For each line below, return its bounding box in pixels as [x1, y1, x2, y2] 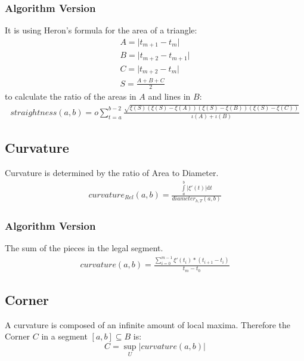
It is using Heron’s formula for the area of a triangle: [5, 24, 197, 36]
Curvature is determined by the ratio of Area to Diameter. [5, 166, 219, 179]
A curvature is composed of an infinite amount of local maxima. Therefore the [5, 318, 291, 331]
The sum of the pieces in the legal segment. [5, 241, 163, 254]
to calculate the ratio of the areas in [5, 90, 137, 103]
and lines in [148, 90, 191, 103]
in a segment [41, 330, 88, 343]
